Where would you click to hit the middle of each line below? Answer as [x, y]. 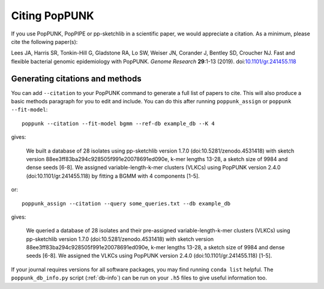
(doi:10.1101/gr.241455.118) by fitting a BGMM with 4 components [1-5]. [113, 176]
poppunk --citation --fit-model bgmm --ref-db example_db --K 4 [118, 123]
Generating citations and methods [76, 78]
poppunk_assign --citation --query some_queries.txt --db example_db [126, 203]
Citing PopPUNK [52, 16]
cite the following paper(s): [44, 41]
